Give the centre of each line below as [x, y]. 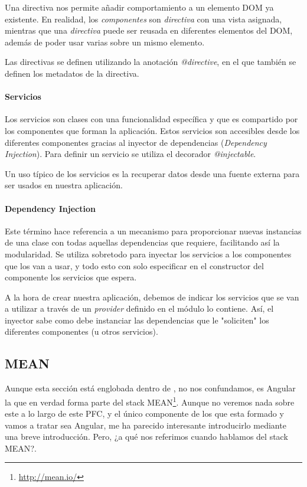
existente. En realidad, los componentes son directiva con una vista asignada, [143, 19]
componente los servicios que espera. [71, 277]
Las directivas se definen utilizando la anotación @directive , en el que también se [151, 62]
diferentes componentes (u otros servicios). [81, 331]
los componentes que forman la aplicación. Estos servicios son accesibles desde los [152, 130]
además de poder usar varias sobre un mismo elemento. [105, 42]
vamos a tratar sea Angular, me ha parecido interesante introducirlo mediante [146, 425]
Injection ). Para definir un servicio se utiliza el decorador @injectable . [130, 154]
